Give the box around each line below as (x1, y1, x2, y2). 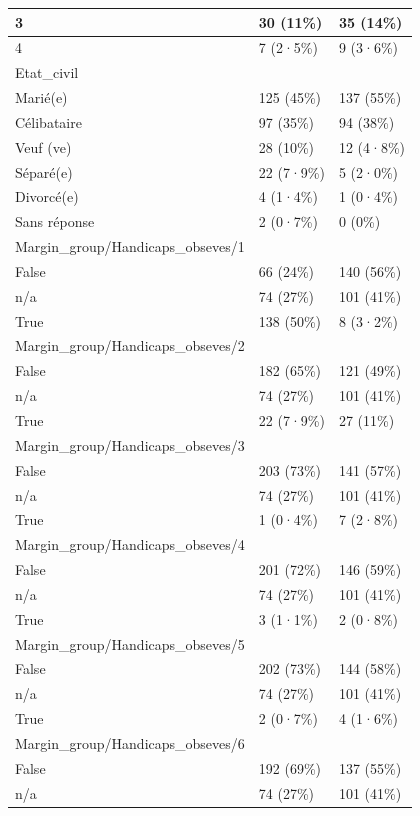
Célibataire (15, 111, 82, 132)
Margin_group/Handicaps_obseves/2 (15, 335, 245, 356)
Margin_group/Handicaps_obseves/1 (15, 236, 245, 257)
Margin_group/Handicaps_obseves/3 (15, 434, 245, 455)
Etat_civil (15, 62, 79, 83)
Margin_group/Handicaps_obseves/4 (15, 534, 245, 555)
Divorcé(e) (15, 186, 79, 207)
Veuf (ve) (15, 136, 72, 157)
